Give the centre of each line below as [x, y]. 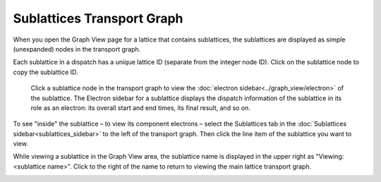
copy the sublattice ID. [46, 72]
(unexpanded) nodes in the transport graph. [77, 49]
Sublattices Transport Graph [98, 18]
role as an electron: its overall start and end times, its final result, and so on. [140, 108]
